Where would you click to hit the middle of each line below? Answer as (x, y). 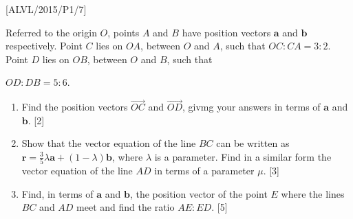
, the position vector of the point (199, 193)
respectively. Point (44, 46)
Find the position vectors (75, 107)
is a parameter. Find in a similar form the (243, 156)
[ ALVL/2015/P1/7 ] (46, 9)
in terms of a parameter (204, 171)
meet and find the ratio (126, 207)
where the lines (313, 193)
